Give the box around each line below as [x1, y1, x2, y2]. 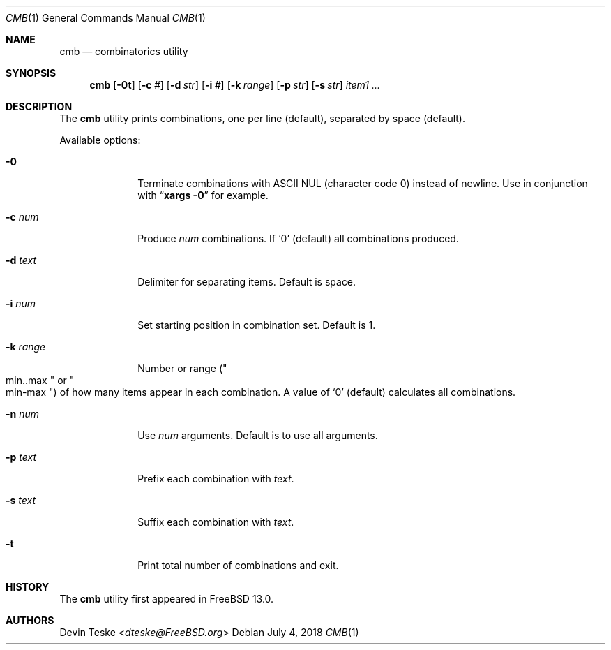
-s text [6, 494, 36, 506]
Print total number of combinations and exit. [137, 559, 339, 571]
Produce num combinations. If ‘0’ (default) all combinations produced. [137, 232, 459, 244]
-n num [6, 408, 40, 420]
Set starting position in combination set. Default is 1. [137, 319, 376, 331]
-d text [6, 254, 37, 266]
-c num [6, 211, 39, 223]
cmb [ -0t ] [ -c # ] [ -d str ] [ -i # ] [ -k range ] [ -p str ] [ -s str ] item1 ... [89, 79, 380, 91]
